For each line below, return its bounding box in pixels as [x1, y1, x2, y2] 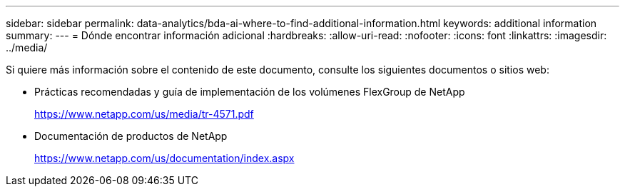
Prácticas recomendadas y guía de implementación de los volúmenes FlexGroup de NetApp [34, 86, 465, 98]
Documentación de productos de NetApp [34, 130, 228, 142]
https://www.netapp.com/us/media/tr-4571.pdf [34, 108, 254, 120]
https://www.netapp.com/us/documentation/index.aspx [34, 152, 295, 164]
